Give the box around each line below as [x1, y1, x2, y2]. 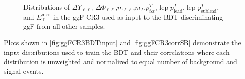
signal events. [4, 66, 44, 76]
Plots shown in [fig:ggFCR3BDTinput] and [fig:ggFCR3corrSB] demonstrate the [4, 37, 241, 47]
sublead [201, 8, 217, 13]
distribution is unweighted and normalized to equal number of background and [4, 56, 237, 66]
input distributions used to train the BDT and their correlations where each [4, 47, 230, 57]
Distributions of [23, 2, 70, 12]
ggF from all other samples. [23, 21, 105, 31]
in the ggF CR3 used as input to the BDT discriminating [53, 12, 223, 22]
